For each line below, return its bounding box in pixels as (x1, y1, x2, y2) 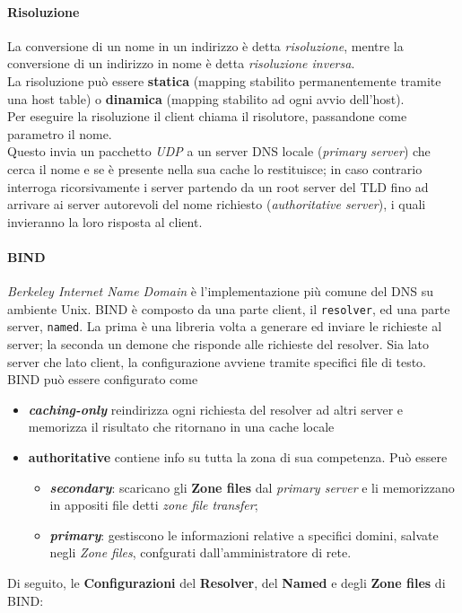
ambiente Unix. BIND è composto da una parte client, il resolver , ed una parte (7, 299, 450, 318)
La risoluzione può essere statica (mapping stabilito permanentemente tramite (7, 71, 441, 90)
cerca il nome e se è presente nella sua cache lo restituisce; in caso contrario (7, 159, 423, 178)
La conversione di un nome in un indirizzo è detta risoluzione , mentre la (7, 36, 404, 55)
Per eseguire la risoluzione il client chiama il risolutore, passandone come (7, 107, 407, 126)
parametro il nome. (7, 124, 112, 143)
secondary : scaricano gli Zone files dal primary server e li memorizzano (49, 477, 455, 496)
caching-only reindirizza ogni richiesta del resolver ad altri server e (28, 399, 404, 418)
